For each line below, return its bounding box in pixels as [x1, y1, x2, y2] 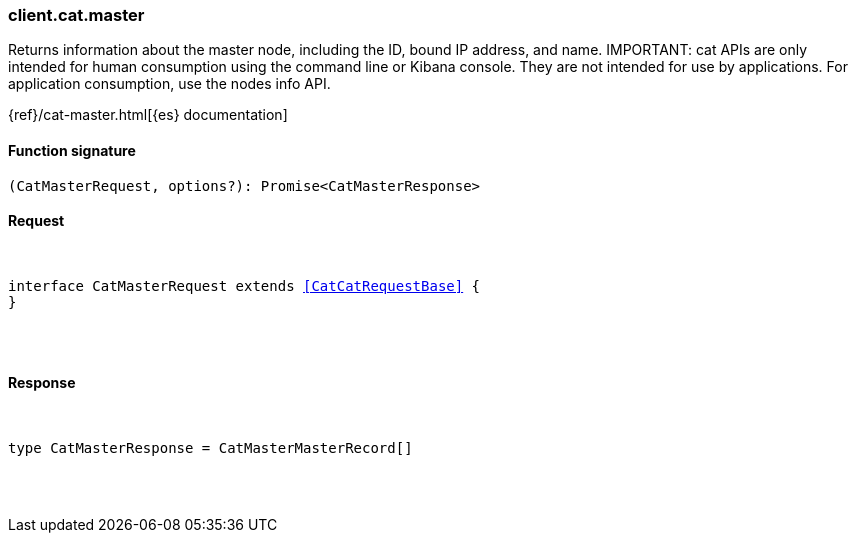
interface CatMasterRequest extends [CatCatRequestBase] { [8, 277, 481, 294]
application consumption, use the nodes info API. [8, 75, 331, 93]
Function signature [8, 141, 136, 159]
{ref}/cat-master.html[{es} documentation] [8, 106, 288, 124]
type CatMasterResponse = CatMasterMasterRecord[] [8, 440, 413, 457]
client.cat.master [8, 5, 145, 25]
